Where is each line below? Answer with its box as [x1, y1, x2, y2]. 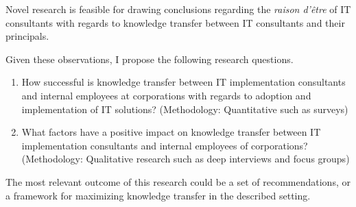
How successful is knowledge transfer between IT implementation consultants [21, 75, 346, 89]
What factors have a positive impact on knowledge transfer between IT [21, 125, 321, 139]
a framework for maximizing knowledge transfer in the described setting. [5, 188, 311, 202]
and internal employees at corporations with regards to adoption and [21, 88, 311, 102]
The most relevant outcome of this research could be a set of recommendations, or [5, 174, 351, 188]
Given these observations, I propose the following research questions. [5, 51, 294, 66]
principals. [5, 29, 49, 43]
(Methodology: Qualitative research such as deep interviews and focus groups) [21, 151, 350, 166]
